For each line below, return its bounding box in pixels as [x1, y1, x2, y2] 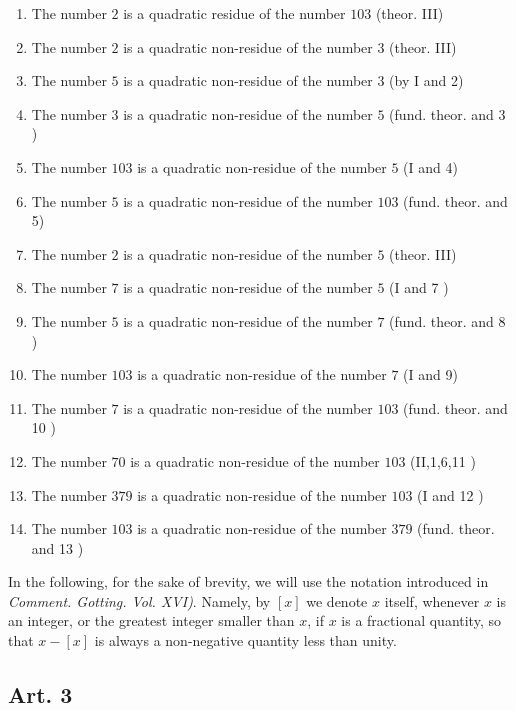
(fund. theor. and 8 [389, 310, 506, 331]
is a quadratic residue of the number [123, 3, 346, 23]
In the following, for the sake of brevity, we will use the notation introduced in [8, 571, 489, 592]
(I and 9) [403, 364, 458, 385]
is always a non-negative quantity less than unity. [94, 630, 397, 651]
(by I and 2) [389, 70, 464, 91]
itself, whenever [384, 590, 480, 611]
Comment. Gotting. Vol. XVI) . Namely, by [8, 590, 271, 611]
